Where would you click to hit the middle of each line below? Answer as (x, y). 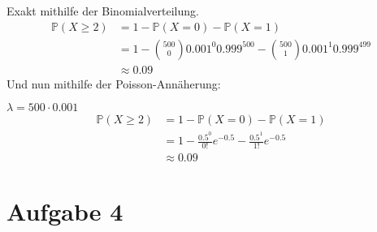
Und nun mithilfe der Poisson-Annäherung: (114, 83)
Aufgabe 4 (65, 211)
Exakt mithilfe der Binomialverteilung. (103, 11)
